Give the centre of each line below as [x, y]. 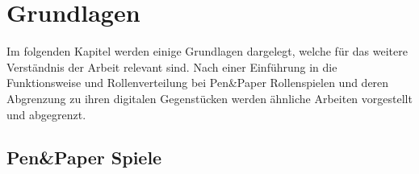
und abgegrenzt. [46, 114]
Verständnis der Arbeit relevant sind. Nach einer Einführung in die [172, 66]
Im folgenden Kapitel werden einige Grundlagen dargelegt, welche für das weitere [207, 51]
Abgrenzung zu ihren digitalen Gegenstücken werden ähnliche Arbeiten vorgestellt [209, 98]
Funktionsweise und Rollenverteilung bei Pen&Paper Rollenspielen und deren [198, 83]
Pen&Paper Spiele [84, 157]
